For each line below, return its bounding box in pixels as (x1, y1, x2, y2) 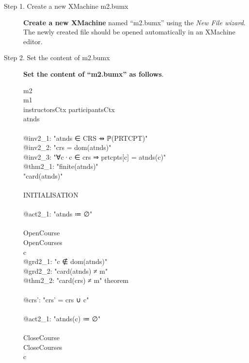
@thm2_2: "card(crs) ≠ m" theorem (23, 275, 129, 285)
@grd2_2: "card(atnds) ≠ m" (23, 265, 108, 276)
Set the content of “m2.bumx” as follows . (23, 68, 164, 79)
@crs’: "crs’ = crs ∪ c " (23, 294, 89, 304)
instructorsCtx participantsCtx (23, 104, 115, 114)
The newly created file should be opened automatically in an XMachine (23, 27, 235, 37)
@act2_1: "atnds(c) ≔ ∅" (23, 313, 101, 323)
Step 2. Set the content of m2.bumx (4, 52, 110, 63)
